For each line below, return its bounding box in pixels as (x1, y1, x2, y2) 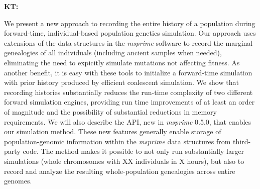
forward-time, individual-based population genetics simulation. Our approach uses (4, 28, 256, 38)
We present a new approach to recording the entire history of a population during (4, 18, 255, 28)
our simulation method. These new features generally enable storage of (4, 126, 221, 137)
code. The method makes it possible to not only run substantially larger (23, 146, 244, 156)
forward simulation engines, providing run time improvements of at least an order (4, 97, 255, 107)
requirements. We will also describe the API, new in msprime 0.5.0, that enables (4, 116, 251, 127)
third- (233, 136, 251, 146)
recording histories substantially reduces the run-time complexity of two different (4, 86, 253, 97)
